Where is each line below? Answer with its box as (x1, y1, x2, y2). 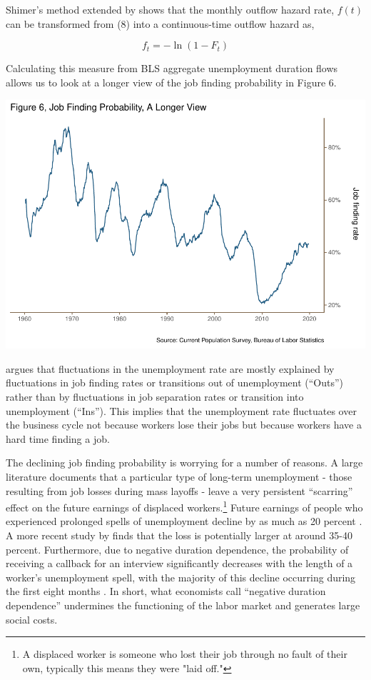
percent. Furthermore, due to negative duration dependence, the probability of (6, 541, 349, 556)
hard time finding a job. (6, 431, 110, 446)
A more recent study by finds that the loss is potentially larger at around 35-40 (6, 528, 352, 543)
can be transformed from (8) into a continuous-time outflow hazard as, (6, 16, 315, 31)
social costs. (6, 611, 58, 626)
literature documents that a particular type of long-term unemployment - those (6, 469, 352, 484)
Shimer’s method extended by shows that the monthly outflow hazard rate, (6, 2, 335, 16)
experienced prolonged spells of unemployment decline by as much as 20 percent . (6, 514, 362, 529)
